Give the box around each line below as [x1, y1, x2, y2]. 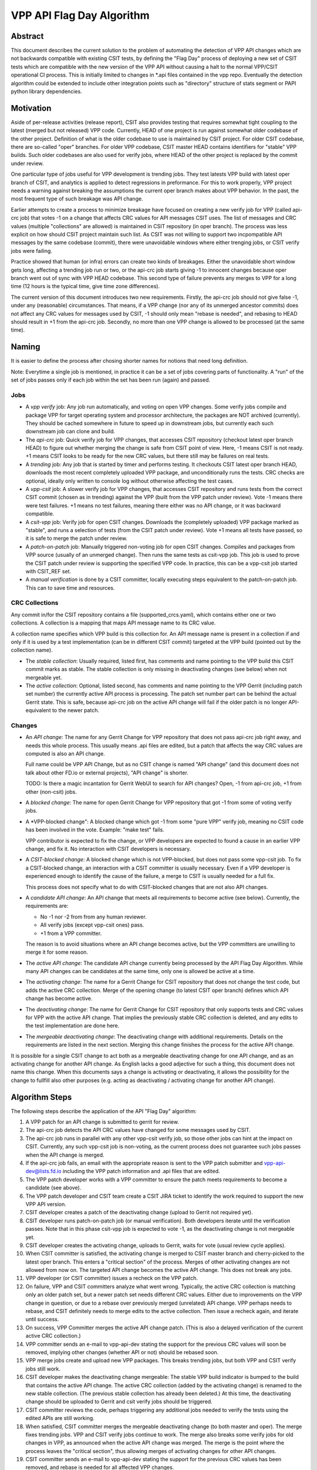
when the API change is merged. [25, 1151, 104, 1158]
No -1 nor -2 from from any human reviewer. [40, 913, 147, 920]
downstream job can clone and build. [25, 428, 116, 435]
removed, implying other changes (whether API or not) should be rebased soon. [25, 1348, 219, 1355]
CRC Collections [11, 599, 59, 607]
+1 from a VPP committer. [40, 930, 102, 937]
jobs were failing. [11, 247, 53, 254]
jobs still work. [25, 1365, 61, 1372]
